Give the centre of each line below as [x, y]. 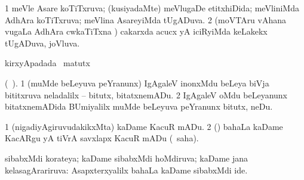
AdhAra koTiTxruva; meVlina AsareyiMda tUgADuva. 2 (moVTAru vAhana [146, 19]
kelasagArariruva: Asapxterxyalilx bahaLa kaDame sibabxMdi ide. [126, 170]
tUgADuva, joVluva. [42, 43]
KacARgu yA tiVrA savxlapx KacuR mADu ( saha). [102, 138]
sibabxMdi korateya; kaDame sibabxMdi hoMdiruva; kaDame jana [127, 158]
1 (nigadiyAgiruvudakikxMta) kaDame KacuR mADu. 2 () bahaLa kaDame [144, 126]
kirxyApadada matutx [47, 63]
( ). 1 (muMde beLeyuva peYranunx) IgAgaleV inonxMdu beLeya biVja [137, 83]
